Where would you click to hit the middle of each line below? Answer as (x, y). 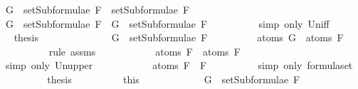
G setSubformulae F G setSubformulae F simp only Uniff (167, 23)
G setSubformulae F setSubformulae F (98, 9)
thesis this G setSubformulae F (174, 79)
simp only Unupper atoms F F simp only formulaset (179, 65)
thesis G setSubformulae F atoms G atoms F (179, 37)
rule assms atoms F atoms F (144, 51)
